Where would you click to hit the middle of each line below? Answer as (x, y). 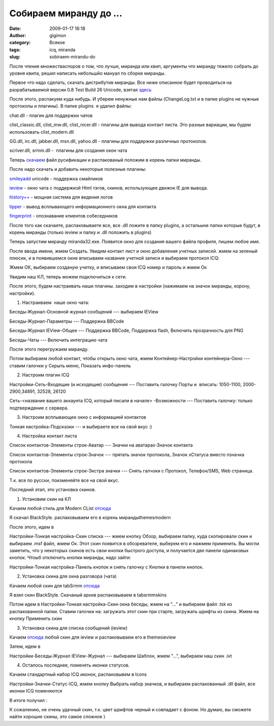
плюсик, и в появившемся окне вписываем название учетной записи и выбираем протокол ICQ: (114, 258)
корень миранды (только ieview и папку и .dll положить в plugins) (80, 232)
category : (20, 43)
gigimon (58, 35)
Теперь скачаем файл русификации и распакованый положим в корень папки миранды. (105, 160)
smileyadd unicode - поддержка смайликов (56, 178)
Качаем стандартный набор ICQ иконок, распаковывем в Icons (78, 674)
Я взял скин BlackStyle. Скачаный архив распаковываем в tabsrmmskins (88, 595)
